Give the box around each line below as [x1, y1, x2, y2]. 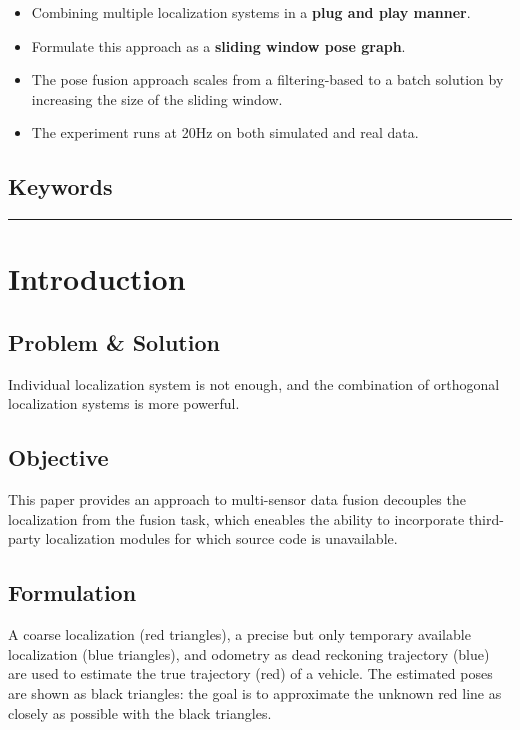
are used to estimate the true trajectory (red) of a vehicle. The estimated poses [8, 663, 493, 684]
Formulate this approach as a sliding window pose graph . [31, 35, 406, 56]
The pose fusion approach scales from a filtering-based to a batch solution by [31, 69, 504, 90]
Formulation [8, 577, 137, 608]
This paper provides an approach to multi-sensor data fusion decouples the [8, 489, 466, 510]
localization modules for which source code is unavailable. [45, 528, 398, 549]
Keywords [8, 171, 113, 202]
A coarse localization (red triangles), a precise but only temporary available [8, 624, 471, 645]
